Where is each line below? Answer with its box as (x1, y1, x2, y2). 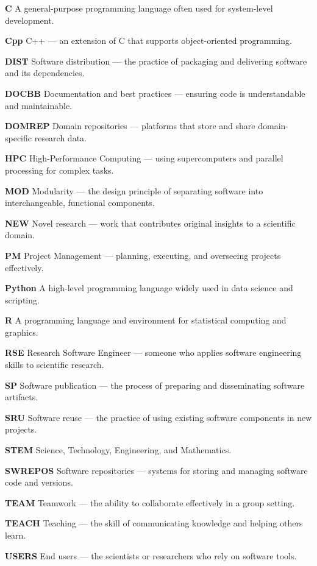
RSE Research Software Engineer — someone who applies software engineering (5, 346, 302, 359)
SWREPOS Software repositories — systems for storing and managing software (5, 464, 308, 476)
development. (5, 13, 54, 26)
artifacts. (5, 391, 38, 403)
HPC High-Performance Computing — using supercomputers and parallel (5, 152, 283, 164)
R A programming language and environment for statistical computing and (5, 314, 287, 327)
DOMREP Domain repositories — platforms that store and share (5, 119, 255, 132)
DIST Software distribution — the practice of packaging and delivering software (5, 54, 307, 67)
